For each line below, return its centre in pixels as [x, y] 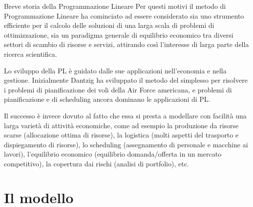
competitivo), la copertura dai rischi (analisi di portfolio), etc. [96, 163]
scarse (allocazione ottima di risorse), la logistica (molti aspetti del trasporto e [121, 135]
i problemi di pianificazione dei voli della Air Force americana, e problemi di [118, 89]
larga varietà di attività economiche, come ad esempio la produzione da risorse [121, 125]
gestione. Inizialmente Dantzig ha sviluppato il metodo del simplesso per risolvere [126, 80]
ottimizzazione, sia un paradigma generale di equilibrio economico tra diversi [119, 34]
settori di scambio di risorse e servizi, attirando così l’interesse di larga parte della [126, 44]
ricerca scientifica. [31, 54]
